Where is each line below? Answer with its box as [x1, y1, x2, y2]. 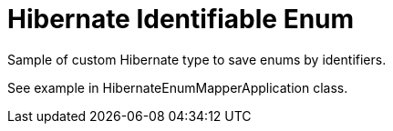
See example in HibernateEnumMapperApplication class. [7, 79, 348, 96]
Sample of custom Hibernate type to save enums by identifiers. [7, 51, 387, 67]
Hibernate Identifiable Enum [7, 4, 355, 35]
